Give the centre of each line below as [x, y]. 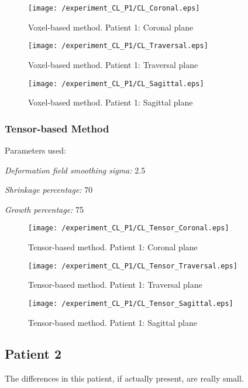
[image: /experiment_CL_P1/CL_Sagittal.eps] [116, 84]
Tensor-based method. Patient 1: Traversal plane [115, 285]
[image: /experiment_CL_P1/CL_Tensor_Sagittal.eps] [131, 303]
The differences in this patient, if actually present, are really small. [124, 378]
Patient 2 [33, 354]
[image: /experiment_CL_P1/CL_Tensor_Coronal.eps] [129, 228]
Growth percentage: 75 [44, 209]
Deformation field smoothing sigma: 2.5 [75, 170]
